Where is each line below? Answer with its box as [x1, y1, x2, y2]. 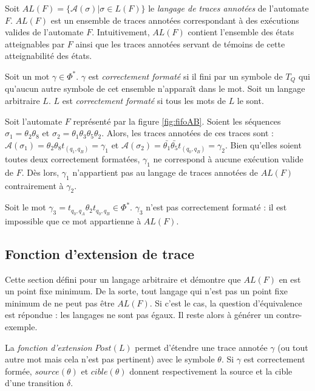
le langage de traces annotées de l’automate [148, 2, 309, 14]
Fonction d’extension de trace [5, 244, 195, 263]
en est [279, 272, 301, 285]
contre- [276, 308, 302, 321]
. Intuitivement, [92, 26, 150, 38]
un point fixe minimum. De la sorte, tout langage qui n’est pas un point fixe [5, 285, 288, 297]
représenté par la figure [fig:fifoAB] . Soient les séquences [73, 114, 281, 127]
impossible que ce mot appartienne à [5, 214, 141, 227]
